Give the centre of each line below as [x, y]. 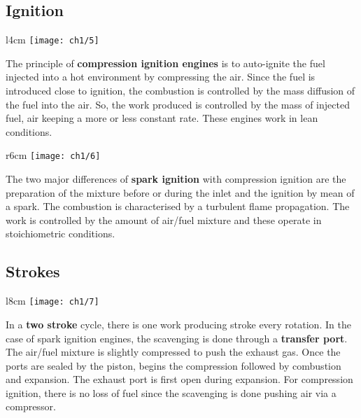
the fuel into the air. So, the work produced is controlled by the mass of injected [178, 104]
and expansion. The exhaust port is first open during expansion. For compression [179, 379]
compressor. [31, 406]
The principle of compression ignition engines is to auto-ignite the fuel [165, 63]
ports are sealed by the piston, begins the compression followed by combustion [174, 365]
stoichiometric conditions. [61, 234]
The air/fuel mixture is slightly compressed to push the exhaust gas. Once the [173, 352]
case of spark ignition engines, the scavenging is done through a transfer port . [177, 338]
